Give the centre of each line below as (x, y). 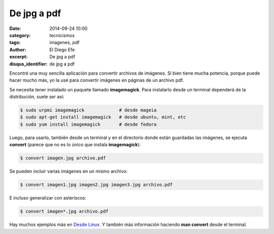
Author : (18, 49)
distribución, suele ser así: (37, 97)
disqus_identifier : (28, 64)
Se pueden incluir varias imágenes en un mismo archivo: (68, 171)
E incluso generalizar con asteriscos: (48, 198)
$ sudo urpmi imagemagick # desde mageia (88, 110)
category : (20, 35)
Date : (15, 28)
